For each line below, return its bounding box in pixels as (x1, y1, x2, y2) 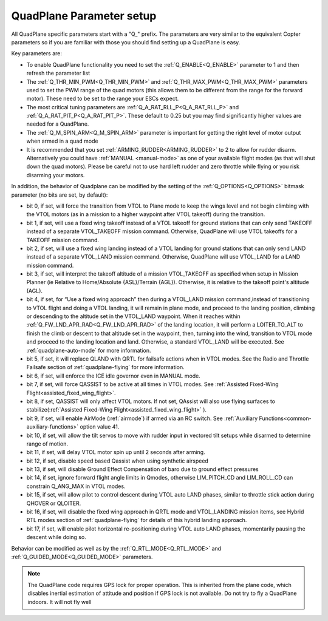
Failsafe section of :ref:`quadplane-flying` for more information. (26, 364, 185, 371)
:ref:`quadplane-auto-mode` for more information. (26, 347, 151, 354)
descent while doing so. (26, 534, 86, 541)
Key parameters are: (11, 50, 62, 57)
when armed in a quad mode (26, 137, 98, 145)
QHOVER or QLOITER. (26, 500, 81, 507)
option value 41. (80, 423, 120, 430)
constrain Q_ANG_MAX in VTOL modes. (26, 483, 126, 490)
